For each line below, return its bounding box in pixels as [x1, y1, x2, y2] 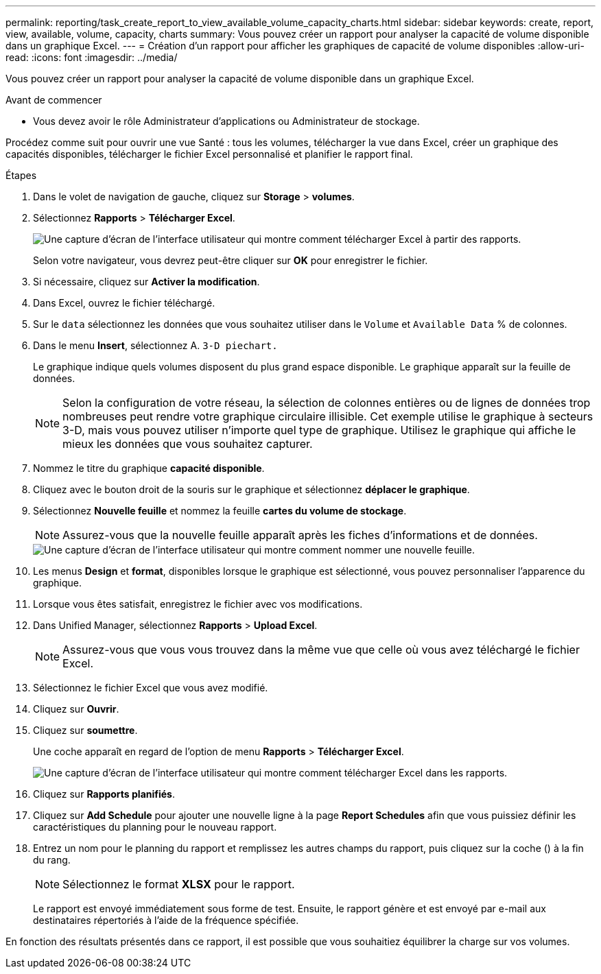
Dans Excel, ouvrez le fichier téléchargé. [33, 297, 215, 309]
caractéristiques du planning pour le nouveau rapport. [33, 821, 277, 833]
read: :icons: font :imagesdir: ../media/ [5, 51, 178, 63]
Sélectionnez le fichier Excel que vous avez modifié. [33, 682, 268, 693]
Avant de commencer [5, 94, 102, 106]
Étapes [5, 169, 37, 181]
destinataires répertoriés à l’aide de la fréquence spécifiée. [33, 914, 299, 926]
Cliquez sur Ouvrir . [33, 703, 119, 715]
